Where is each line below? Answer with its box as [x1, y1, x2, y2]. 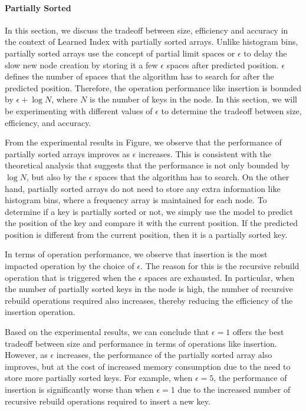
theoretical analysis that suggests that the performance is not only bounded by [5, 159, 290, 171]
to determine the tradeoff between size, [161, 104, 302, 117]
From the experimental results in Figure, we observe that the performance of [5, 136, 282, 148]
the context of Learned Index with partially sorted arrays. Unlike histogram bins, [5, 35, 298, 48]
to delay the [244, 47, 287, 59]
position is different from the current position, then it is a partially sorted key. [5, 228, 288, 240]
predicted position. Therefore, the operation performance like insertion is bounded [5, 81, 302, 94]
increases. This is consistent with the [139, 147, 271, 160]
